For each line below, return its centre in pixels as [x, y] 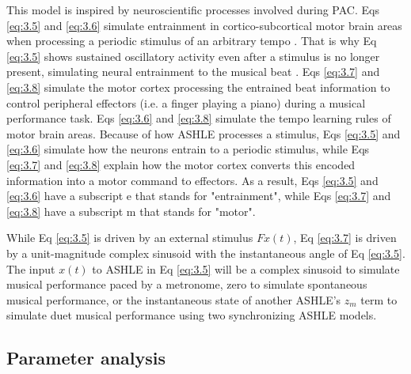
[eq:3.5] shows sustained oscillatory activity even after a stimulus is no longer [193, 56]
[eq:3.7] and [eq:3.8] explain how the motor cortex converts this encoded [181, 164]
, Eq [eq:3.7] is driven [345, 238]
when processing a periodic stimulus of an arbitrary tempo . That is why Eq [192, 41]
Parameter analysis [86, 358]
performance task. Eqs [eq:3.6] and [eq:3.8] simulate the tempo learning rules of [199, 118]
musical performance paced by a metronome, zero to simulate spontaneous [187, 284]
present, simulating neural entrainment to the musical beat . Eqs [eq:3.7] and [193, 72]
